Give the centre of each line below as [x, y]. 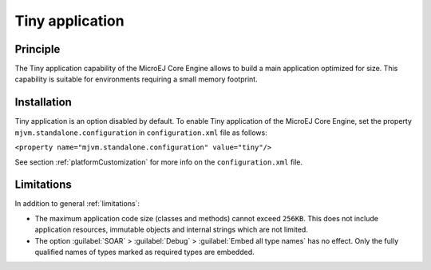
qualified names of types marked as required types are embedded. [144, 252]
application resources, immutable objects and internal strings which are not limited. [172, 230]
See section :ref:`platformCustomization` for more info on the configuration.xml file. [159, 162]
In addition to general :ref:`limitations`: [77, 204]
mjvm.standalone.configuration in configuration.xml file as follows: [141, 133]
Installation [43, 103]
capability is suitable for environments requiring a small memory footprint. [136, 79]
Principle [38, 49]
